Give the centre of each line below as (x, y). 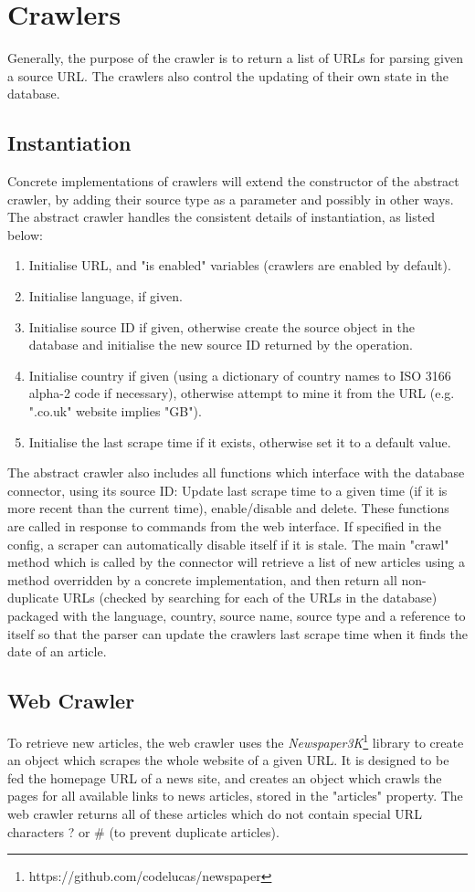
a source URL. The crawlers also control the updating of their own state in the (228, 75)
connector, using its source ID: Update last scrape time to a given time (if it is (227, 490)
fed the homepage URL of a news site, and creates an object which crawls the (225, 777)
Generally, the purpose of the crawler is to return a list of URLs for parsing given (235, 58)
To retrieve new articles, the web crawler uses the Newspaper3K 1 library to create (236, 740)
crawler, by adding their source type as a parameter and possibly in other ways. (231, 199)
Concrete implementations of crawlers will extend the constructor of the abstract (233, 181)
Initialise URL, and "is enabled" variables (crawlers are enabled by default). (240, 265)
